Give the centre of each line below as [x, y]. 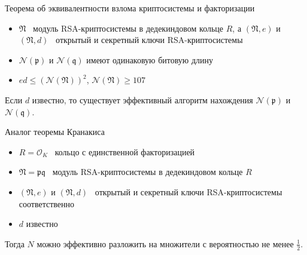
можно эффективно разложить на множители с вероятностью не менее [165, 243]
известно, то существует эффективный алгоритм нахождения [142, 99]
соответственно [47, 203]
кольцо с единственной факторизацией [125, 151]
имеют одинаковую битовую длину [150, 59]
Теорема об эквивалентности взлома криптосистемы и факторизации [130, 8]
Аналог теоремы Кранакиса [55, 132]
